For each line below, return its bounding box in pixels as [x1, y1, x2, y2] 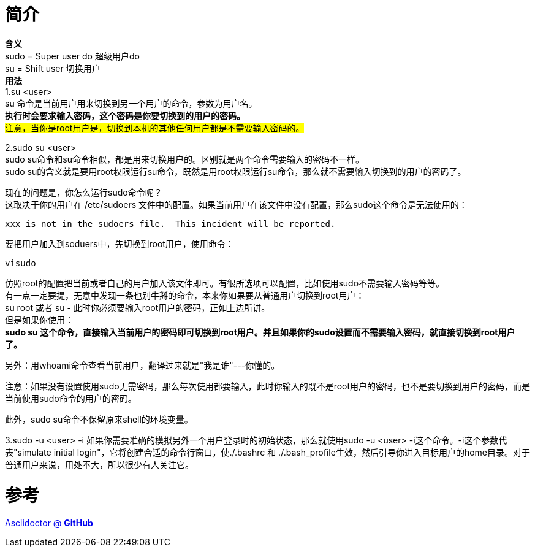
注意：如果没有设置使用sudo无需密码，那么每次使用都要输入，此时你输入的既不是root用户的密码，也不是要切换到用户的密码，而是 [5, 380, 531, 391]
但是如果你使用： [5, 314, 74, 325]
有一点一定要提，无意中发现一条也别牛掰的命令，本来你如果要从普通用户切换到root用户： [5, 289, 365, 301]
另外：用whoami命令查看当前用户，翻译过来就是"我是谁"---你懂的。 [5, 359, 280, 370]
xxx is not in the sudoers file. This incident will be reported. [5, 218, 336, 229]
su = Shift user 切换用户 [5, 63, 101, 74]
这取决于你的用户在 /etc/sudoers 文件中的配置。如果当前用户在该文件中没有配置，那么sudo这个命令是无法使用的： [5, 199, 468, 210]
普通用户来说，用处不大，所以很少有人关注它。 [5, 459, 194, 470]
